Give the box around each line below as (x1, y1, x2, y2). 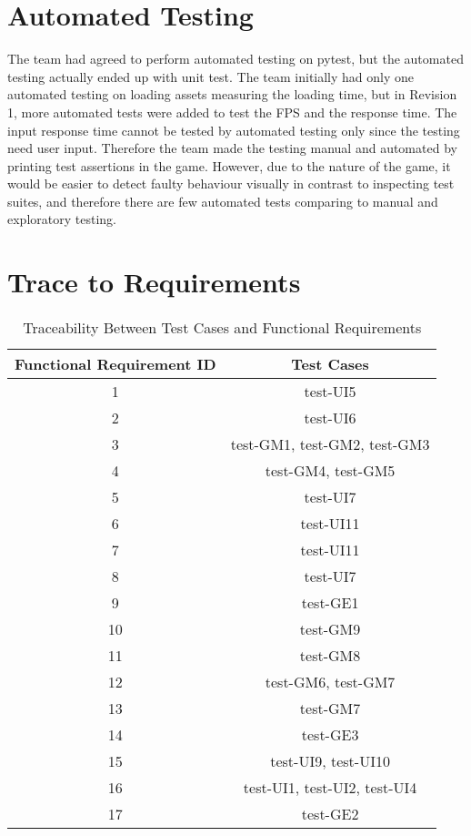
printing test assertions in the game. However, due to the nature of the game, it (7, 156, 451, 175)
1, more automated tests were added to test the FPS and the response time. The (7, 102, 457, 121)
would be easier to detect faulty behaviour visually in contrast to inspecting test (7, 174, 455, 193)
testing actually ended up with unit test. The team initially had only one (7, 66, 415, 86)
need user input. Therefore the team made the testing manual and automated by (7, 138, 457, 158)
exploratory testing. (7, 209, 116, 229)
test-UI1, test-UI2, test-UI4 (243, 777, 417, 799)
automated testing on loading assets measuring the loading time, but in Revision (7, 85, 457, 104)
